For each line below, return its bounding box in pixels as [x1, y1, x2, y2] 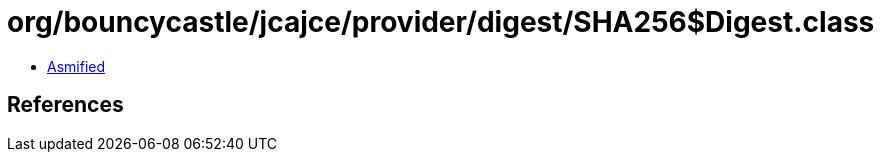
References [7, 92, 124, 118]
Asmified [47, 57, 106, 75]
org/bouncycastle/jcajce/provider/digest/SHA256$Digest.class [7, 5, 875, 39]
